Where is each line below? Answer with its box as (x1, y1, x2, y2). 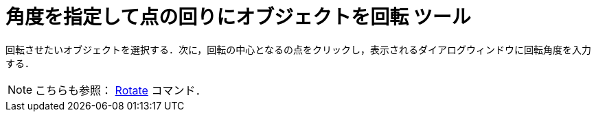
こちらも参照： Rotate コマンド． (35, 83, 207, 97)
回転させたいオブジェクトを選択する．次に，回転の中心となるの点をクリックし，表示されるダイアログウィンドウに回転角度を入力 (5, 43, 591, 55)
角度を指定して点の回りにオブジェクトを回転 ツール (5, 5, 471, 29)
